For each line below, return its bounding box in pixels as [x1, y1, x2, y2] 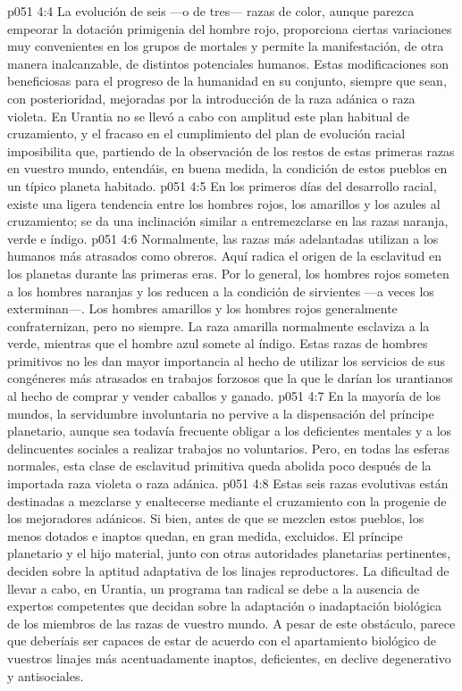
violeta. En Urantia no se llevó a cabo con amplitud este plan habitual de [7, 106, 409, 125]
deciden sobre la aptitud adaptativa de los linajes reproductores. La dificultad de [7, 562, 449, 579]
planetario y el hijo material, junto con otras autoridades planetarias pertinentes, [7, 544, 451, 562]
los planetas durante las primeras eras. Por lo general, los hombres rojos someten [7, 263, 449, 282]
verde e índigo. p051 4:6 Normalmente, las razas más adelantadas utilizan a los [7, 229, 439, 247]
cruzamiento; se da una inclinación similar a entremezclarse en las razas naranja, [7, 212, 449, 230]
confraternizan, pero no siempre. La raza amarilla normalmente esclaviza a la [7, 316, 430, 335]
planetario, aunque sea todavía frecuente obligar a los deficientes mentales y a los [7, 421, 452, 440]
